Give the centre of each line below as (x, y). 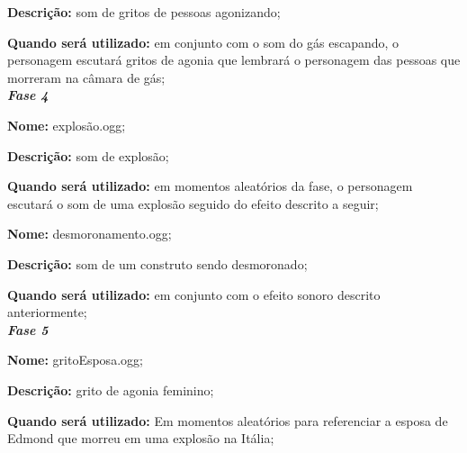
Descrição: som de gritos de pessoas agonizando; (144, 12)
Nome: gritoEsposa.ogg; (75, 360)
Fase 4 (28, 95)
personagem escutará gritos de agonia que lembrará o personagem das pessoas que (234, 60)
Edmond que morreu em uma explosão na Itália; (141, 438)
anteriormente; (47, 312)
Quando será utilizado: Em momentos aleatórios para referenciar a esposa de (228, 420)
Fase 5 (28, 329)
